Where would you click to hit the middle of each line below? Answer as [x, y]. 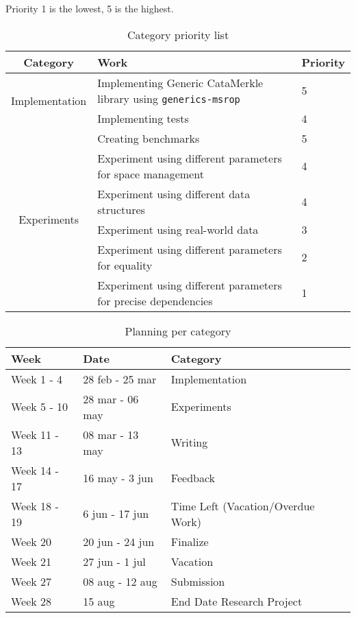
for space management [151, 174]
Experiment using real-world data [178, 229]
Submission [198, 581]
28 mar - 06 [111, 399]
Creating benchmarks [149, 138]
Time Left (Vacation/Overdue [243, 506]
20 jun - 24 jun [119, 541]
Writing [189, 442]
